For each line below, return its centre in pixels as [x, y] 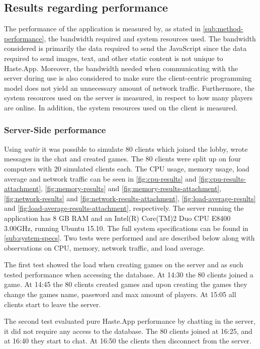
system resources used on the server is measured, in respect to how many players [128, 98]
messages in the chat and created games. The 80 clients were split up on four [123, 159]
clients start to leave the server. [53, 304]
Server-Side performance [55, 130]
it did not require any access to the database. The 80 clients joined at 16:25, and [128, 331]
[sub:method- [223, 28]
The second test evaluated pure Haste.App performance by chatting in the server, [130, 321]
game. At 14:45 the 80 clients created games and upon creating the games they [126, 284]
